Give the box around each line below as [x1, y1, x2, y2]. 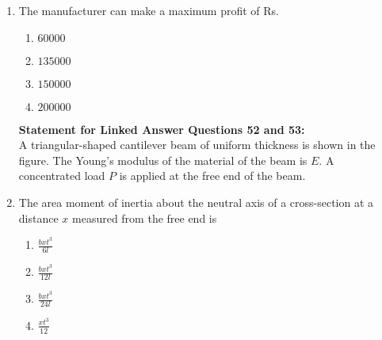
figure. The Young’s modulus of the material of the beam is [18, 151, 308, 168]
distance [18, 209, 59, 226]
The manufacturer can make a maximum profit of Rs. [18, 2, 279, 18]
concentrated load [18, 167, 105, 184]
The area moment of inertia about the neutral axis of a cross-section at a [18, 193, 374, 210]
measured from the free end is [72, 209, 217, 226]
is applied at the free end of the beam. [119, 167, 306, 184]
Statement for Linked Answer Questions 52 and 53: [18, 120, 305, 137]
